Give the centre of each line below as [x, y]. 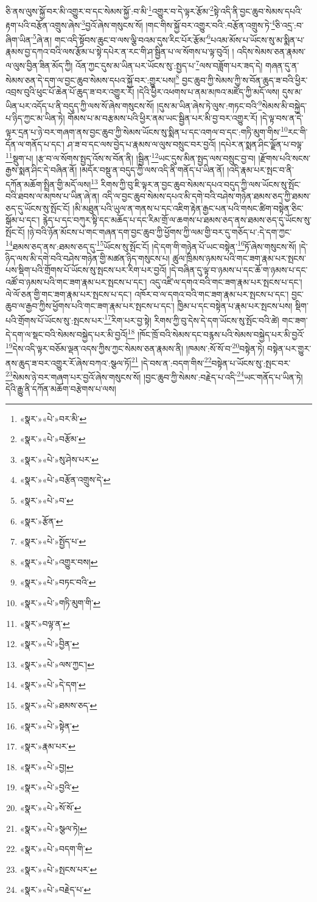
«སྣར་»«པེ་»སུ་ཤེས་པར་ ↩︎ [59, 459]
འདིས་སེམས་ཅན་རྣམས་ [271, 51]
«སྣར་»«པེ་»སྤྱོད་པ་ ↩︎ [53, 541]
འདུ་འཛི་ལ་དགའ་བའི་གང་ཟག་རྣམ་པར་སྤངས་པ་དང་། [226, 282]
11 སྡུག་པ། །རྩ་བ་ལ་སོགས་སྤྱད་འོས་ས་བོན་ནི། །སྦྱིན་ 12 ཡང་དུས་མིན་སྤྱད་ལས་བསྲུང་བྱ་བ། [131, 157]
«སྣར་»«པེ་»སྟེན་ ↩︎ [49, 725]
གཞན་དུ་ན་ [282, 65]
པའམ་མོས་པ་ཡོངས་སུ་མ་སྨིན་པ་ [258, 39]
